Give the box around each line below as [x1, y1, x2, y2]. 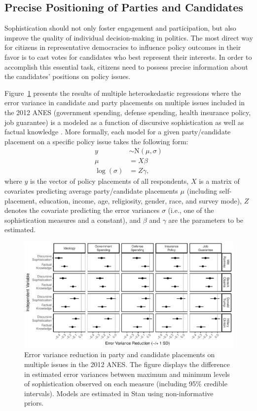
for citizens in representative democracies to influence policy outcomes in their [4, 42, 241, 52]
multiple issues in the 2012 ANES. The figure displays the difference [24, 359, 230, 369]
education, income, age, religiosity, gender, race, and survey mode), [39, 195, 242, 205]
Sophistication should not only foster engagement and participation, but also [4, 23, 236, 33]
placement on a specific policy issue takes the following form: [4, 136, 188, 146]
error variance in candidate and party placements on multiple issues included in [4, 97, 245, 108]
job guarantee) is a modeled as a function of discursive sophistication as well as [4, 117, 244, 127]
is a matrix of [199, 176, 240, 186]
